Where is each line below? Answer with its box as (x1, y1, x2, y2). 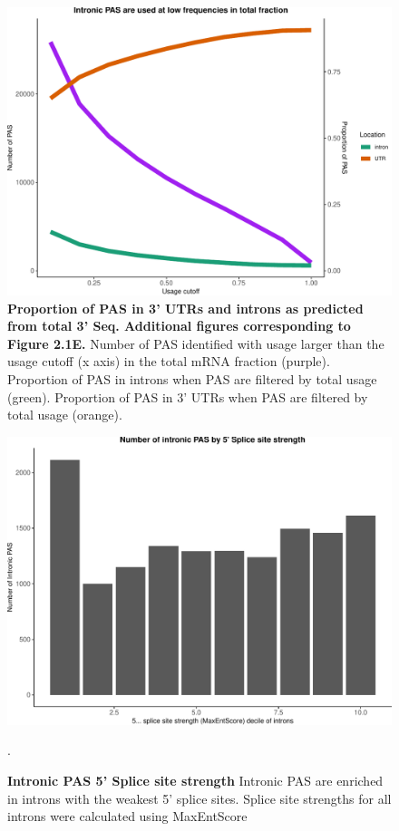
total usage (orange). (7, 405, 122, 424)
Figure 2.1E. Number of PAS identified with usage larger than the (7, 333, 384, 353)
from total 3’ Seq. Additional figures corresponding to (7, 316, 351, 335)
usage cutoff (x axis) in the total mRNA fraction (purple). (7, 352, 330, 371)
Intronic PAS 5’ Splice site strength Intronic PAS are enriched (7, 770, 384, 789)
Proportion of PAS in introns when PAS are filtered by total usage (7, 369, 377, 388)
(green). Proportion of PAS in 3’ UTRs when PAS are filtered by (7, 387, 368, 406)
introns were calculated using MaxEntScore (7, 807, 248, 826)
